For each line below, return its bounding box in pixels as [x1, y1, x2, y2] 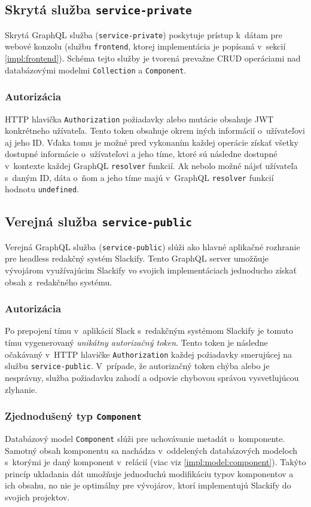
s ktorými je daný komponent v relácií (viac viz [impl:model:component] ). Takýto [5, 456, 306, 468]
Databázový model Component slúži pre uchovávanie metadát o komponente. [5, 432, 285, 444]
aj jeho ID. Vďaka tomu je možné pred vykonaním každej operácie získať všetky [5, 136, 298, 148]
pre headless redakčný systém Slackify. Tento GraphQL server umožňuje [5, 252, 269, 265]
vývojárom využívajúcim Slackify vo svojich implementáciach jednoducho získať [5, 264, 297, 276]
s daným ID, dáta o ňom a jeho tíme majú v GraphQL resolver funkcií [5, 171, 274, 183]
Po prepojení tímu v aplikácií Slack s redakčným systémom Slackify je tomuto [5, 324, 293, 337]
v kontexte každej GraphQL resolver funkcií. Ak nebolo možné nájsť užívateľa [5, 159, 298, 171]
